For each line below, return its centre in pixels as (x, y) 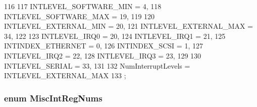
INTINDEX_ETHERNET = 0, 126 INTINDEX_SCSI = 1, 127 (104, 46)
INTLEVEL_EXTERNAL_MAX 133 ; (65, 75)
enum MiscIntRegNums (53, 98)
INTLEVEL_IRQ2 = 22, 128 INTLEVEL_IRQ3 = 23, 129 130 (103, 55)
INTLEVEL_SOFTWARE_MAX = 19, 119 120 (80, 16)
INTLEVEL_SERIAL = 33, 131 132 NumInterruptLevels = (97, 65)
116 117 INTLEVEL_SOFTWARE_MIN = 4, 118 (83, 6)
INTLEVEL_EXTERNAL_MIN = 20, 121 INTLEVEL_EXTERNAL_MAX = (129, 26)
